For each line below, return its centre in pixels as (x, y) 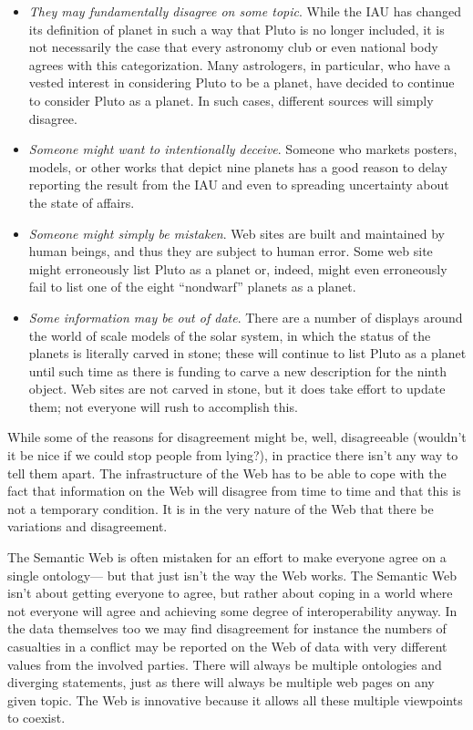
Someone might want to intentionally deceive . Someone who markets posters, (243, 149)
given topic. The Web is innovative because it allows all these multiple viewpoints (235, 699)
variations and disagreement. (87, 526)
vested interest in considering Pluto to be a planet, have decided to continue (242, 82)
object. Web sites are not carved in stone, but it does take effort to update (237, 389)
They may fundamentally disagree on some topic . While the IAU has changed (245, 11)
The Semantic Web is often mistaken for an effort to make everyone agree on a (227, 557)
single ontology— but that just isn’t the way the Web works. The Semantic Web (232, 575)
